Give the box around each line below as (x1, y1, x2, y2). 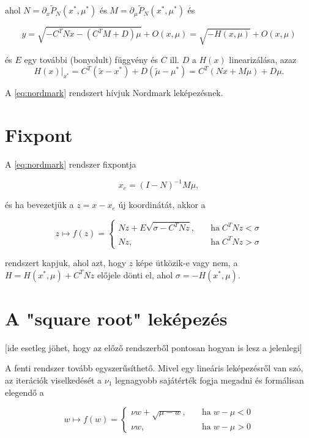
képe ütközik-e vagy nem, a (135, 256, 238, 269)
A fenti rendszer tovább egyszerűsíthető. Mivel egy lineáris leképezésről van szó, (5, 362, 303, 374)
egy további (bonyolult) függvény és (24, 53, 158, 65)
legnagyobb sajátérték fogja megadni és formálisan (114, 374, 304, 387)
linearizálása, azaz (229, 53, 297, 65)
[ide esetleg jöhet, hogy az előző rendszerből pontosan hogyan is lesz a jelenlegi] (5, 341, 302, 354)
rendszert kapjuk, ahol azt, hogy (5, 256, 127, 269)
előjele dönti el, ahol (97, 268, 173, 281)
